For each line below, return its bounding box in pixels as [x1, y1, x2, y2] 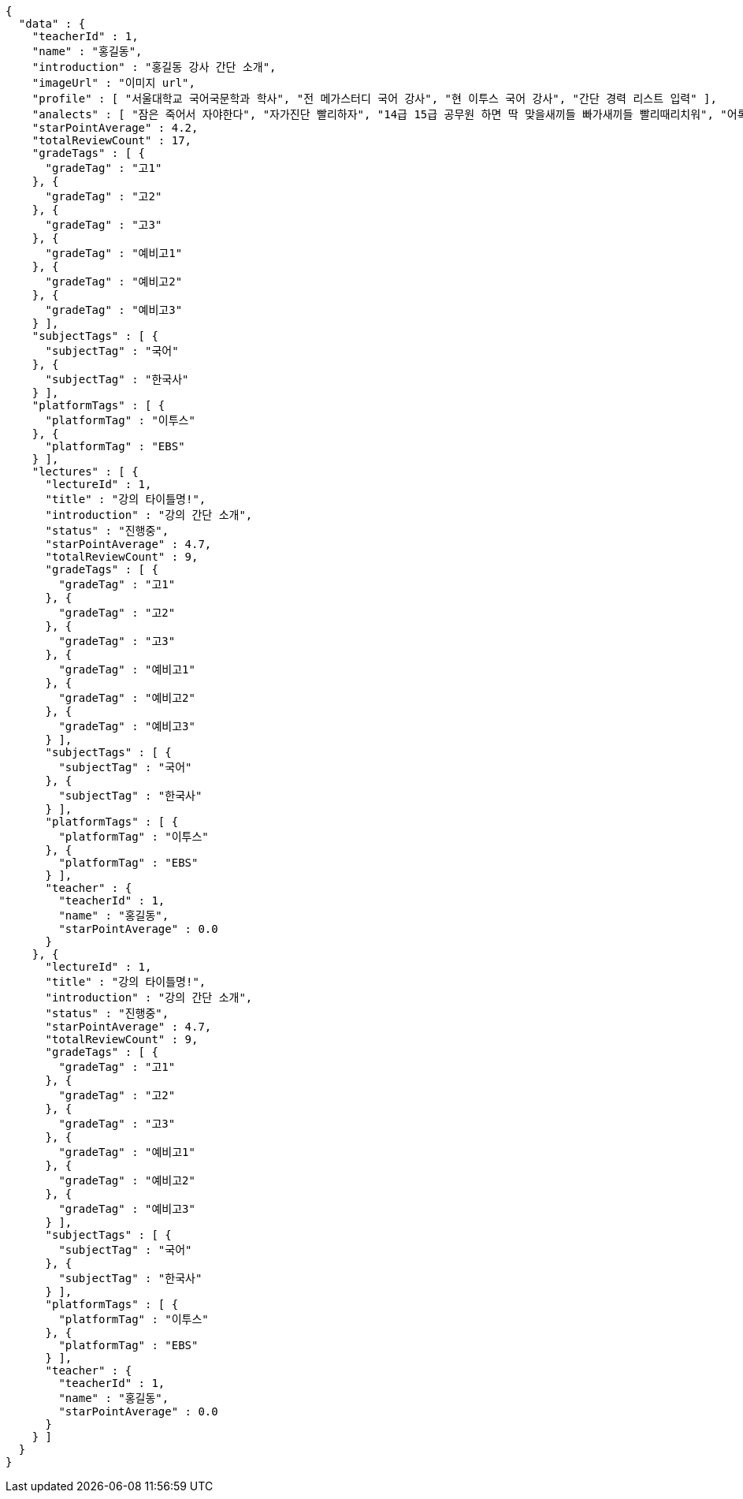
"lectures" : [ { [32, 465, 139, 478]
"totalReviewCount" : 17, [32, 134, 192, 147]
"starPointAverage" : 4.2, [32, 121, 199, 134]
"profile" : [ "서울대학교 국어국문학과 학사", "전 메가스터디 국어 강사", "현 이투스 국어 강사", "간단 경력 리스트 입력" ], [32, 92, 717, 105]
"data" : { [18, 17, 86, 30]
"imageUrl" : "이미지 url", [32, 76, 195, 89]
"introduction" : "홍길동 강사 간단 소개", [32, 61, 277, 73]
